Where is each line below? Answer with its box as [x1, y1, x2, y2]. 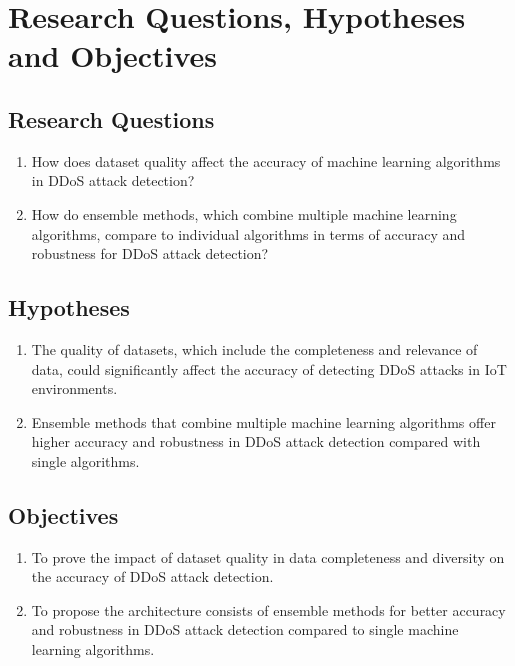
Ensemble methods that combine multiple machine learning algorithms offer [31, 411, 496, 432]
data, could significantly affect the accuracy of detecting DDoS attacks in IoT [31, 358, 507, 379]
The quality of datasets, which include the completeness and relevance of [31, 338, 478, 359]
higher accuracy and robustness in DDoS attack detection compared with [31, 431, 481, 452]
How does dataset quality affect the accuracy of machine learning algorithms [31, 150, 501, 171]
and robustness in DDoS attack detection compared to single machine [31, 619, 459, 640]
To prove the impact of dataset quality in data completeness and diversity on [31, 546, 505, 567]
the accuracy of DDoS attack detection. [31, 566, 274, 587]
